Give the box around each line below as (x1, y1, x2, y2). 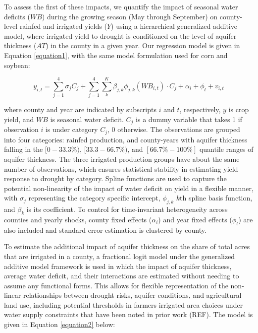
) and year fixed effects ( (158, 214, 232, 224)
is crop (228, 104, 249, 115)
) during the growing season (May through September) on (42, 11, 218, 21)
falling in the (4, 144, 43, 154)
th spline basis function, (180, 193, 253, 203)
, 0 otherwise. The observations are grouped (107, 124, 240, 134)
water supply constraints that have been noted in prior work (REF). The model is (4, 309, 253, 320)
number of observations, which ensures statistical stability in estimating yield (4, 163, 238, 174)
